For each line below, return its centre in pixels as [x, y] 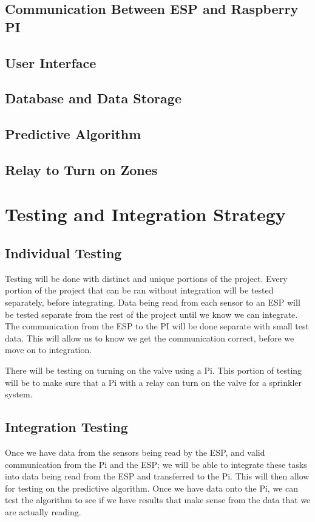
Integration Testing [66, 427]
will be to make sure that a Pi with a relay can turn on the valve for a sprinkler [154, 382]
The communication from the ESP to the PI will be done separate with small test [157, 326]
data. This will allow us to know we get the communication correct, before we [150, 338]
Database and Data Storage [93, 98]
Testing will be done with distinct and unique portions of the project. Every [146, 278]
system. [19, 394]
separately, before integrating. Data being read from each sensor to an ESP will [153, 302]
